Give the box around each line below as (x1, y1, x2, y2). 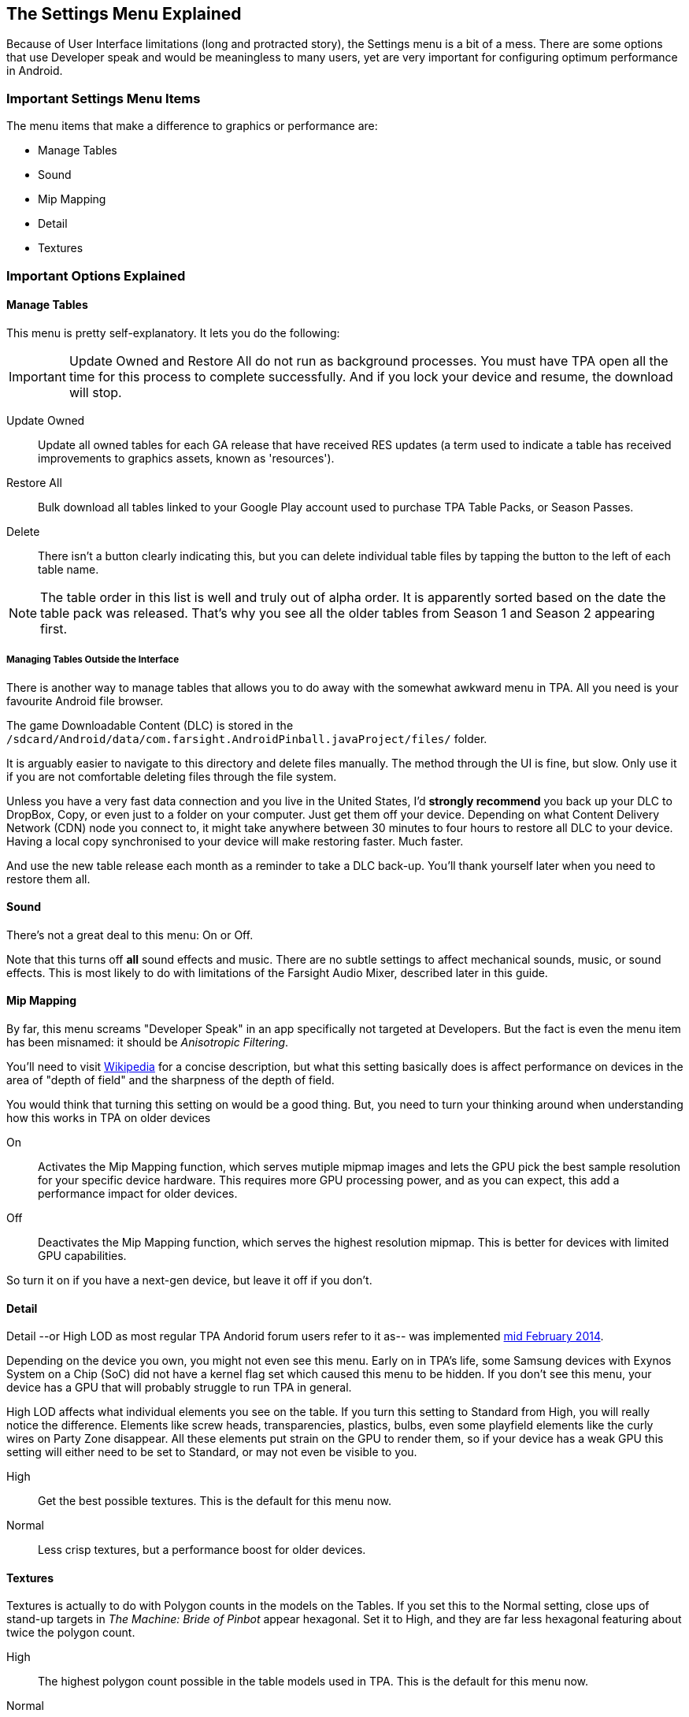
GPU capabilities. (38, 1248, 127, 1262)
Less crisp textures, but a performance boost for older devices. (38, 1543, 366, 1557)
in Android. (6, 64, 63, 78)
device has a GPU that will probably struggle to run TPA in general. (6, 1381, 352, 1395)
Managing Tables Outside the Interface (6, 654, 180, 666)
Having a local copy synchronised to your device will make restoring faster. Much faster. (6, 834, 464, 848)
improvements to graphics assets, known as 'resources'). (38, 451, 335, 465)
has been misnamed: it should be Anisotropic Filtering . (6, 1035, 289, 1049)
